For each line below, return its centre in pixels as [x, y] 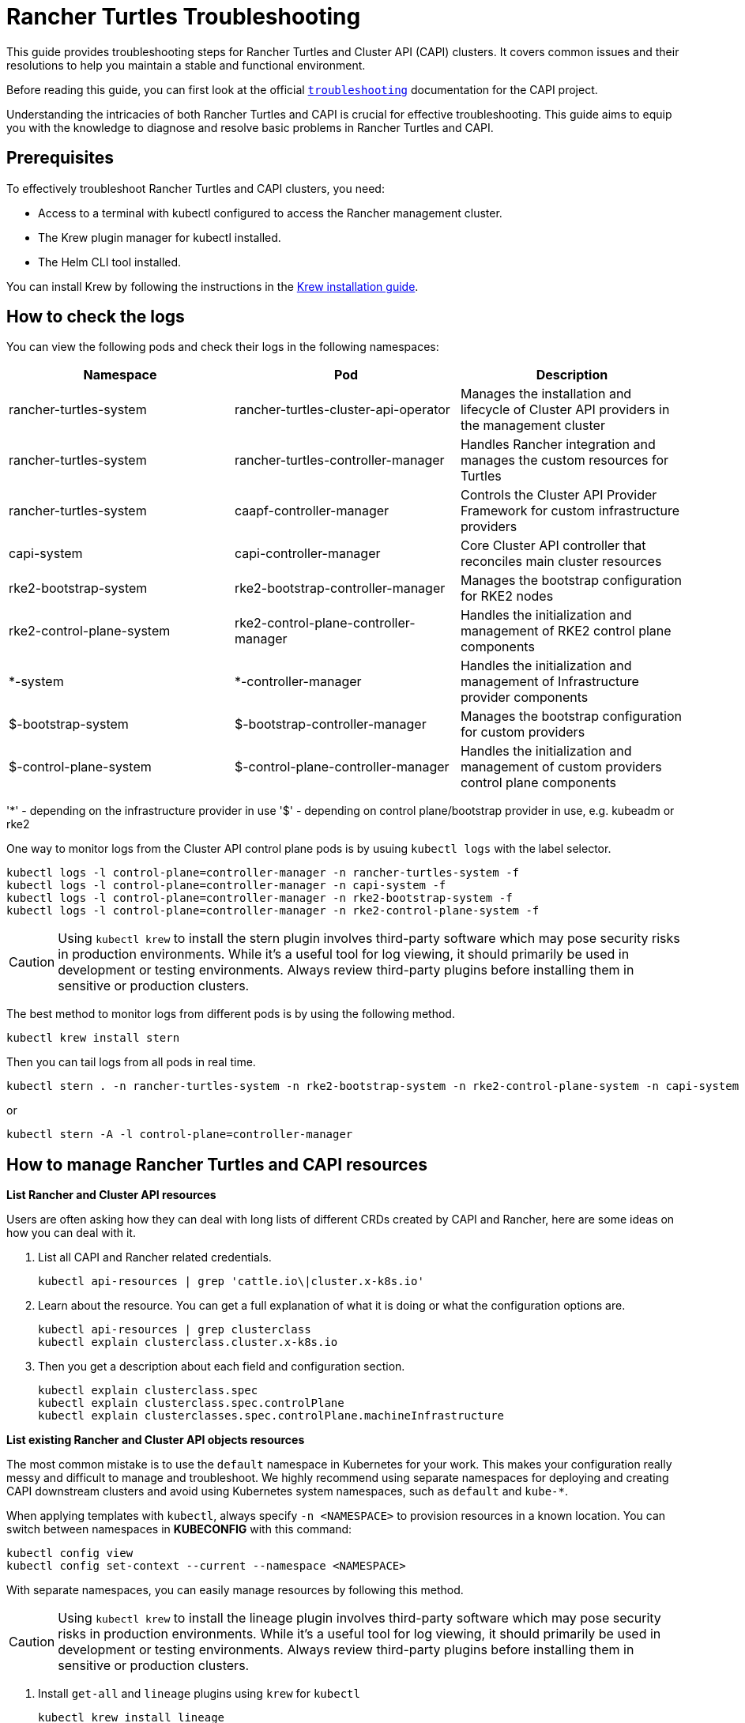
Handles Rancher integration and [558, 445]
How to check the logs [96, 317]
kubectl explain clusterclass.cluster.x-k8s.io [188, 1342]
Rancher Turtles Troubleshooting [184, 17]
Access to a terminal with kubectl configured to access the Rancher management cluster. [270, 213]
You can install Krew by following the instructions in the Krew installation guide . [213, 286]
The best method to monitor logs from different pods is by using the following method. [231, 1014]
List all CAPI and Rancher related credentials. [155, 1257]
